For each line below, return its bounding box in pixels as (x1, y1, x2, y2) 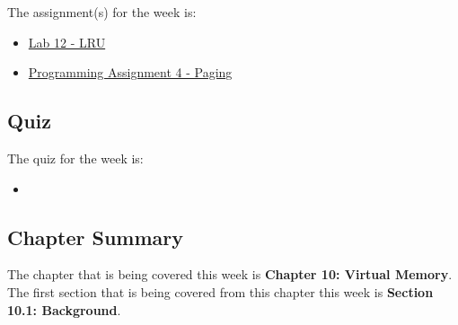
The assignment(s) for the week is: (7, 3, 197, 21)
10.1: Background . (7, 300, 121, 319)
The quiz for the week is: (7, 148, 144, 167)
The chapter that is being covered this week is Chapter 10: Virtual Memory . (7, 265, 453, 284)
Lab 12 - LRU (28, 32, 106, 51)
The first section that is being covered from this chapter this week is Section (7, 282, 434, 301)
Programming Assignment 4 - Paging (28, 63, 233, 82)
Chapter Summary (7, 223, 183, 250)
